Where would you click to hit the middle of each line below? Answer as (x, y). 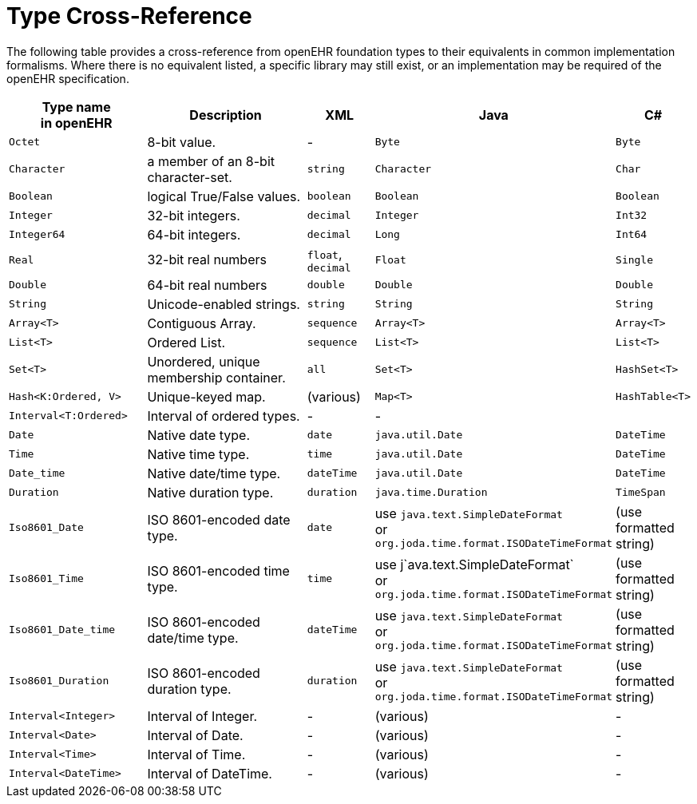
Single (635, 259)
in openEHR (76, 123)
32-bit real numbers (207, 260)
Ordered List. (186, 342)
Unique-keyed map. (206, 396)
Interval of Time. (196, 754)
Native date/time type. (214, 473)
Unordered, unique (204, 361)
